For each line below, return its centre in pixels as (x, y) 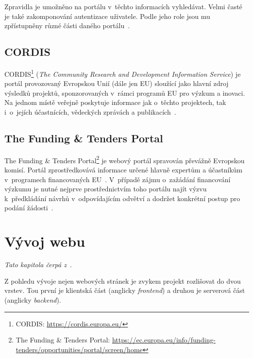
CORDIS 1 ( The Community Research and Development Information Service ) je (123, 73)
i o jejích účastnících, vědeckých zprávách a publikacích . (90, 112)
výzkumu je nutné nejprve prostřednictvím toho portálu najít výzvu (106, 189)
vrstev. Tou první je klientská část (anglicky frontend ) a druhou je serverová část (125, 290)
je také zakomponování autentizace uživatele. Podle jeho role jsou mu (107, 16)
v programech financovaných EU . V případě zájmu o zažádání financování (118, 179)
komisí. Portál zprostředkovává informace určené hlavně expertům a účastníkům (124, 170)
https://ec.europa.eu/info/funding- (164, 340)
